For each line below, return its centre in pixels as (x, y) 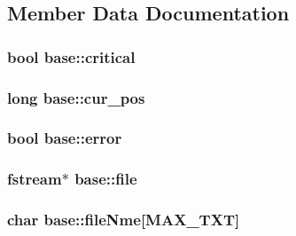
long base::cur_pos (76, 97)
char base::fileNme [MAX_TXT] (124, 220)
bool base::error (65, 138)
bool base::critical (71, 56)
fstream (35, 179)
